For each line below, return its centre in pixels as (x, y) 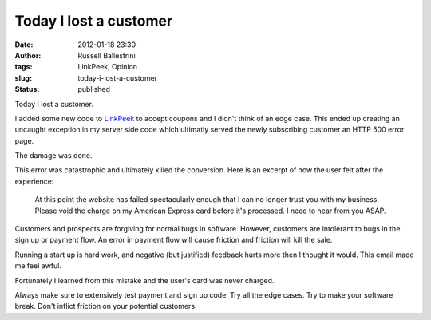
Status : (27, 89)
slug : (23, 78)
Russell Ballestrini (107, 55)
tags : (24, 67)
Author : (28, 55)
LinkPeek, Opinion (108, 67)
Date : (24, 45)
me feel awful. (38, 266)
